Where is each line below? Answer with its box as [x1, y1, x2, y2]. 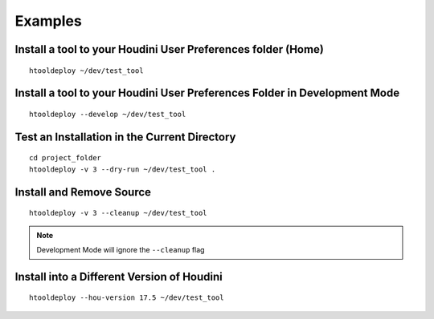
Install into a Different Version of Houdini [14, 269, 223, 284]
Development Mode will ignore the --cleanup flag [36, 244, 205, 254]
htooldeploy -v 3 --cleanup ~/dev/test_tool [29, 208, 208, 218]
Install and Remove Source [14, 185, 152, 199]
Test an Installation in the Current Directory [14, 130, 236, 143]
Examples [14, 12, 82, 30]
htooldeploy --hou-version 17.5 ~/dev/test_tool [29, 293, 224, 302]
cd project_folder [29, 153, 102, 163]
